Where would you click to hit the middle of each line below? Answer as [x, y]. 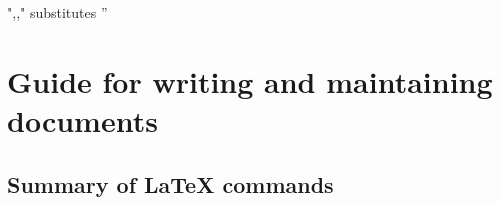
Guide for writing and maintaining [250, 80]
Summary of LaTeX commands [170, 183]
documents [82, 119]
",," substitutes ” [57, 12]
